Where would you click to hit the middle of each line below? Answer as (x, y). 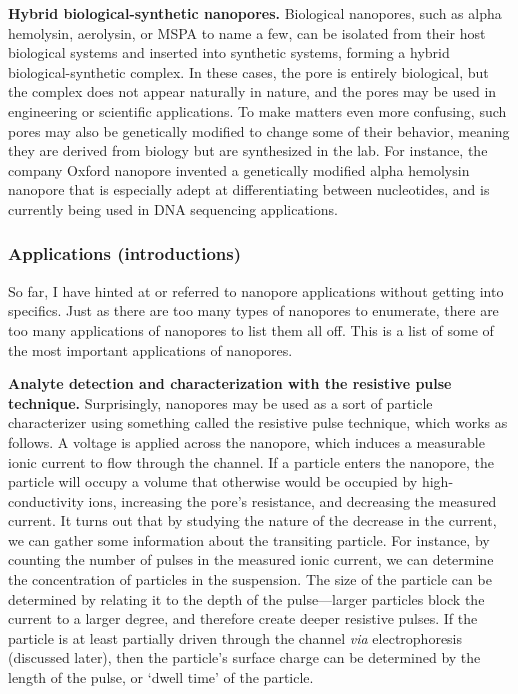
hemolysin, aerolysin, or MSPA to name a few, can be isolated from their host (247, 32)
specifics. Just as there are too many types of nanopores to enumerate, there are (253, 310)
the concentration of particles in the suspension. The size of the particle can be (250, 579)
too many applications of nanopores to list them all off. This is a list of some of (251, 329)
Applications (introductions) (125, 253)
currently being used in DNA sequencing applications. (173, 208)
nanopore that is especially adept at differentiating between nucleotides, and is (249, 189)
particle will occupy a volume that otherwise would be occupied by (213, 481)
